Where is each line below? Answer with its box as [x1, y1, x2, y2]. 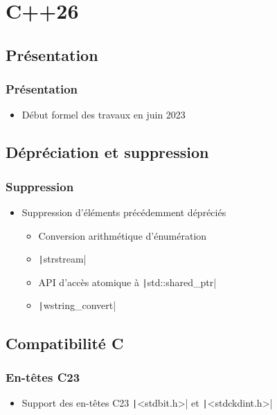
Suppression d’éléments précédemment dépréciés [21, 204, 226, 219]
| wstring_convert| [38, 298, 116, 312]
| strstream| [38, 251, 87, 266]
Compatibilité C [6, 332, 124, 353]
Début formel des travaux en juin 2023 [21, 107, 186, 122]
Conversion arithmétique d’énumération [38, 228, 207, 242]
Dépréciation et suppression [6, 141, 209, 163]
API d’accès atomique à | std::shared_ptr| [38, 274, 217, 289]
